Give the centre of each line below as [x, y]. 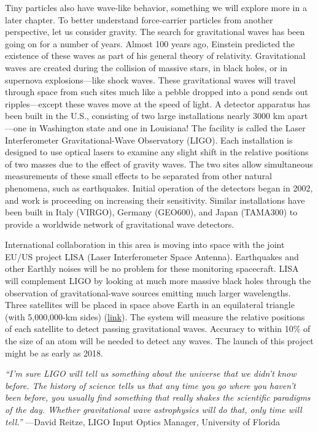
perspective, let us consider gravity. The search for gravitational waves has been [155, 32]
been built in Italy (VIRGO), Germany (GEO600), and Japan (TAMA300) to [151, 212]
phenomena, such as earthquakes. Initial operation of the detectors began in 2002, [159, 187]
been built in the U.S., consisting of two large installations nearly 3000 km [145, 116]
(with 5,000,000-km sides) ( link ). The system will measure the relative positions [155, 316]
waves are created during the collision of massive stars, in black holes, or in [146, 67]
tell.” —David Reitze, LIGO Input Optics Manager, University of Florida [142, 421]
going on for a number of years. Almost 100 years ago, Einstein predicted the [150, 43]
